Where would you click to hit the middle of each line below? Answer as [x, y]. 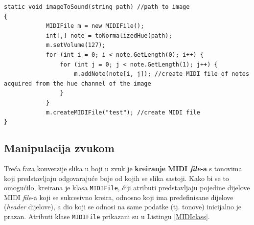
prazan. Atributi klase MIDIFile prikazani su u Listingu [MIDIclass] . [107, 216]
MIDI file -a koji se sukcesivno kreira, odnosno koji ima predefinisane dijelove [119, 197]
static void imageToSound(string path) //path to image [97, 7]
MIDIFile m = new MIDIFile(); [95, 26]
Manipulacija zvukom [59, 148]
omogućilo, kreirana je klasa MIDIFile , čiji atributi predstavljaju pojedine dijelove [127, 188]
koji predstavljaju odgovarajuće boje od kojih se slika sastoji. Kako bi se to [116, 178]
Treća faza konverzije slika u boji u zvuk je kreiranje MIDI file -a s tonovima [123, 168]
